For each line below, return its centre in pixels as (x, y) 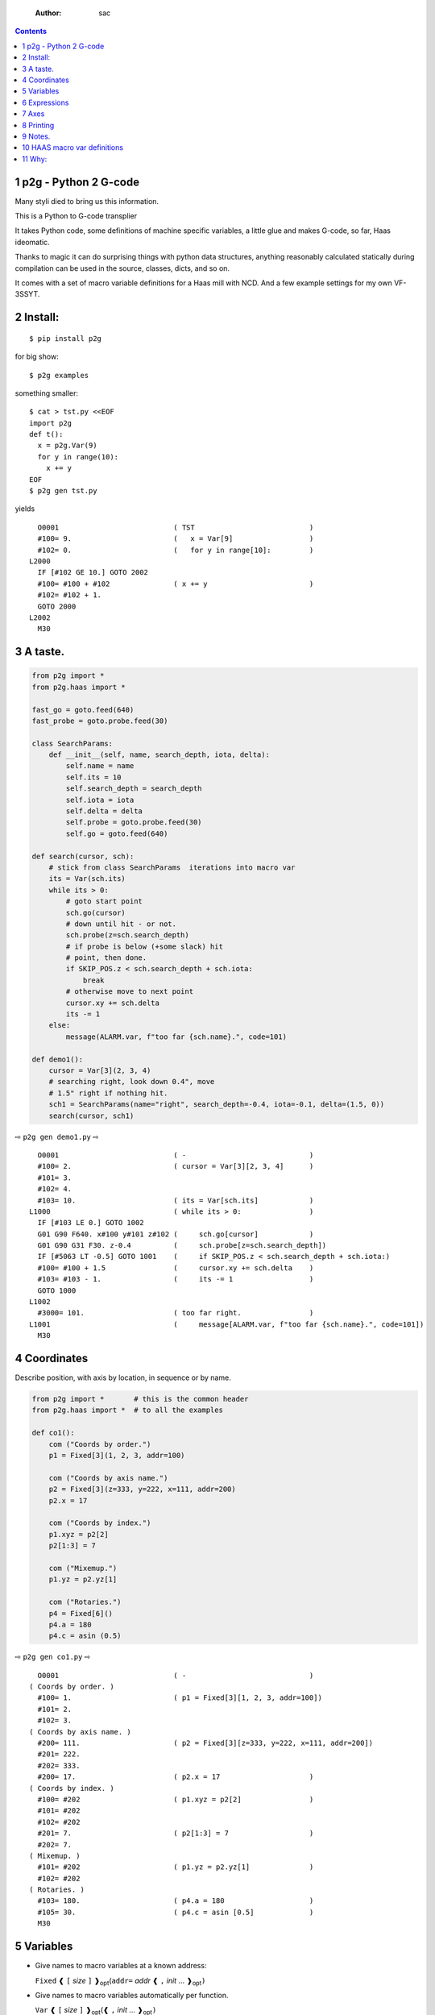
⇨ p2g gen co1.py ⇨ (53, 1657)
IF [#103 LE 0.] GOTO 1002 (91, 1223)
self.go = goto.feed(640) (117, 833)
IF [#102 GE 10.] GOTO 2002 (93, 573)
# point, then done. (106, 958)
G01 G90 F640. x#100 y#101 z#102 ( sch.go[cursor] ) (176, 1234)
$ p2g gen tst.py (63, 491)
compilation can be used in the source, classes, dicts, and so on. (122, 268)
